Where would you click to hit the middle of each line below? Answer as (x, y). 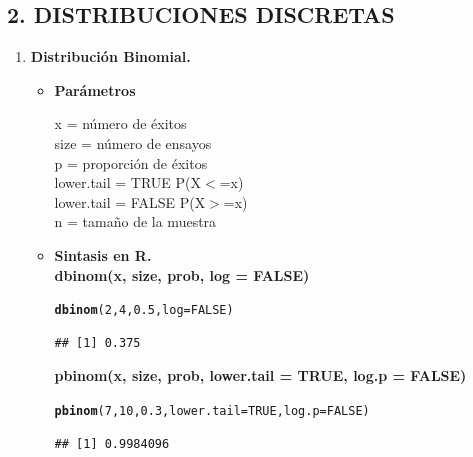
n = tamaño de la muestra (135, 221)
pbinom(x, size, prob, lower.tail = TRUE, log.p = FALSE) (260, 375)
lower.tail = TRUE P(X (128, 182)
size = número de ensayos (133, 142)
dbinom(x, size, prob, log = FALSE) (182, 274)
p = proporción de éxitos (131, 162)
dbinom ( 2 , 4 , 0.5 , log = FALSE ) (144, 310)
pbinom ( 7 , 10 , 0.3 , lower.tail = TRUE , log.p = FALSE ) (212, 410)
